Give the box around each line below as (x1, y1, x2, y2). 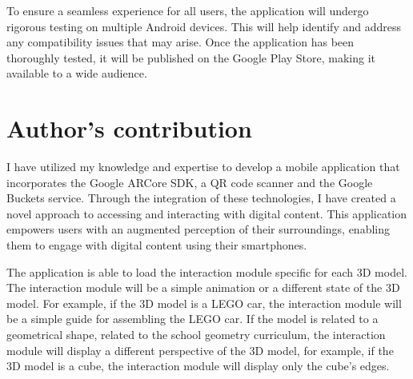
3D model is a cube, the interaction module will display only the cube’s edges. (6, 357, 390, 374)
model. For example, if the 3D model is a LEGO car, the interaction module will (6, 294, 402, 311)
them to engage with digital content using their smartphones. (6, 237, 307, 253)
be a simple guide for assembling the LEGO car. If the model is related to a (6, 310, 379, 327)
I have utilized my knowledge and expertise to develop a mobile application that (6, 158, 400, 175)
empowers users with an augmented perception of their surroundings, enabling (6, 221, 390, 237)
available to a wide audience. (6, 65, 147, 82)
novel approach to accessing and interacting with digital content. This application (6, 205, 407, 221)
